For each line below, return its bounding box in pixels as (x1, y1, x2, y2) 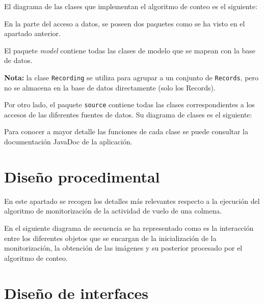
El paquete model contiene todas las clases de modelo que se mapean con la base (4, 45, 255, 55)
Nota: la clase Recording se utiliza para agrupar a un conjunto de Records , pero (4, 72, 259, 82)
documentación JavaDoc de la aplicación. (4, 136, 133, 147)
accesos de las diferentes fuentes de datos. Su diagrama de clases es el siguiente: (4, 109, 252, 119)
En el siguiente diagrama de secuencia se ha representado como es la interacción (4, 222, 254, 233)
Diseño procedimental (4, 166, 160, 187)
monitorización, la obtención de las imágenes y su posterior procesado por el (4, 243, 243, 253)
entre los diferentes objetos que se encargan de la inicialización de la (4, 232, 217, 243)
